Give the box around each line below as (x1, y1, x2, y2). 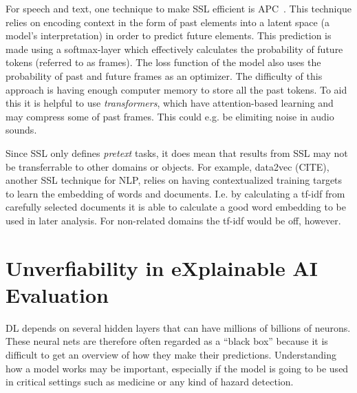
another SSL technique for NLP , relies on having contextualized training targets (6, 173, 343, 187)
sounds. (6, 123, 37, 137)
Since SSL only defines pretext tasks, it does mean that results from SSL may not (6, 145, 348, 160)
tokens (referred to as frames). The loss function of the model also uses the (6, 55, 321, 70)
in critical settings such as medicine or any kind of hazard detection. (6, 374, 294, 389)
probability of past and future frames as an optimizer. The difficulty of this (6, 68, 323, 83)
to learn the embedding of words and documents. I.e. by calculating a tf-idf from (6, 186, 345, 200)
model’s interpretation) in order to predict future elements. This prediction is (6, 28, 332, 43)
